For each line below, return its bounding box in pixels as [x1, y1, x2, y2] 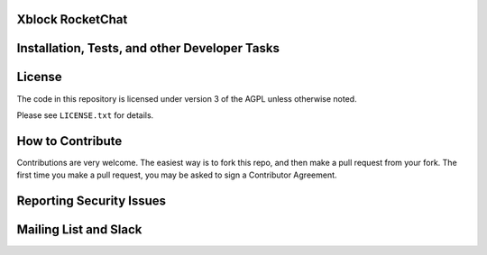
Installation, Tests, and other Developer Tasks [16, 41, 280, 56]
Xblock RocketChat [16, 12, 128, 27]
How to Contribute [16, 133, 123, 149]
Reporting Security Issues [16, 194, 167, 209]
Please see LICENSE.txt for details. [16, 109, 154, 121]
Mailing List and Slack [16, 222, 142, 238]
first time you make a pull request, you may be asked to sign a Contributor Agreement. [16, 169, 337, 180]
